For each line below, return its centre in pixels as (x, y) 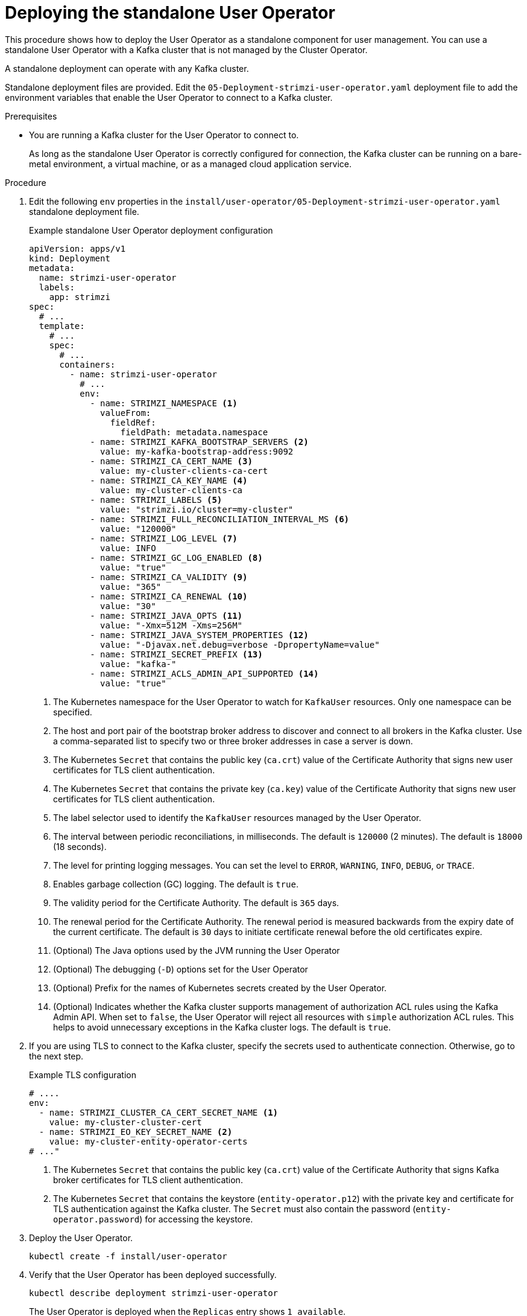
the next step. (56, 1056)
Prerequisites (31, 116)
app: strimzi (80, 297)
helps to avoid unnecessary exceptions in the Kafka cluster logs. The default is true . (222, 1027)
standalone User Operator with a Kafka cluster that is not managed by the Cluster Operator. (186, 50)
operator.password (96, 1219)
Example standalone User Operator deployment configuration (151, 230)
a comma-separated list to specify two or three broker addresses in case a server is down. (233, 741)
